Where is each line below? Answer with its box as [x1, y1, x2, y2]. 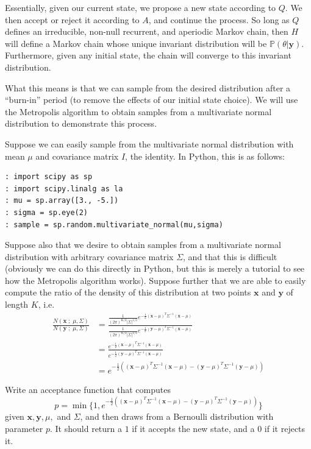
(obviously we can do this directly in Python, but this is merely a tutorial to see [5, 262, 305, 275]
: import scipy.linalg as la [5, 184, 123, 193]
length [5, 298, 29, 311]
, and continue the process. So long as [148, 13, 290, 26]
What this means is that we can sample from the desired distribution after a [5, 81, 291, 94]
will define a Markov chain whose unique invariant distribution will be [5, 37, 267, 49]
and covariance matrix [35, 149, 119, 162]
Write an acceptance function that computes [5, 383, 171, 396]
